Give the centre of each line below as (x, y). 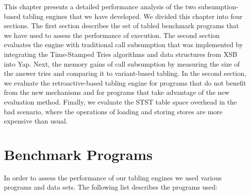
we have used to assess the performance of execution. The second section (112, 35)
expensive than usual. (36, 121)
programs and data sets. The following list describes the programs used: (111, 187)
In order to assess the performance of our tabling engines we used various (113, 177)
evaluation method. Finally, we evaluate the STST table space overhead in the (120, 101)
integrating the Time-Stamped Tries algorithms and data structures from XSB (121, 54)
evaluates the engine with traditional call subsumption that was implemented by (124, 44)
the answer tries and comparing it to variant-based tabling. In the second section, (125, 73)
